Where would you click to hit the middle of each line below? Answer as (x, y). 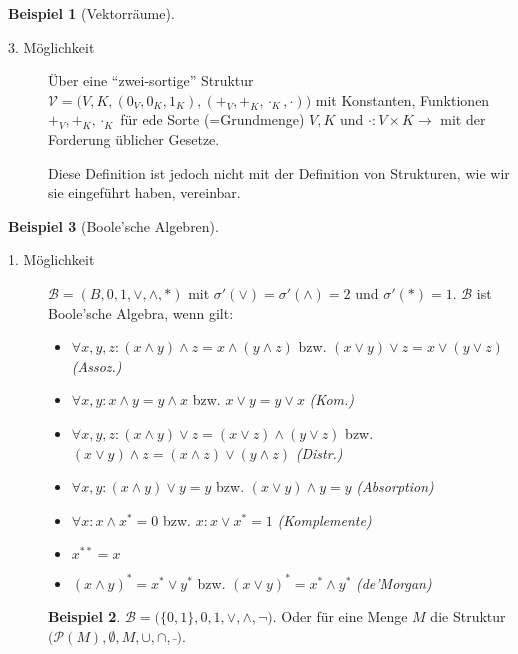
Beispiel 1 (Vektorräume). (91, 13)
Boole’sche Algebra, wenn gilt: (141, 312)
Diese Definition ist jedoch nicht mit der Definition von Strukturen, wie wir (279, 172)
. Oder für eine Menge (340, 616)
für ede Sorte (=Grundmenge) (212, 119)
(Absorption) (395, 486)
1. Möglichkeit (51, 259)
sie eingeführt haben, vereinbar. (144, 192)
